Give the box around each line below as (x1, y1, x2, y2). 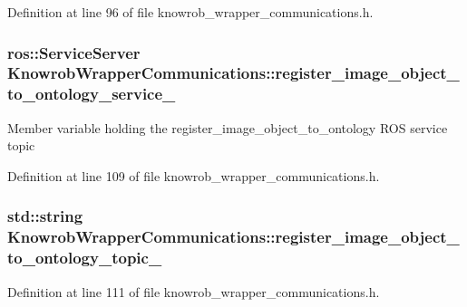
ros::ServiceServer (7, 41, 141, 63)
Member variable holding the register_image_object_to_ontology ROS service (7, 118, 448, 137)
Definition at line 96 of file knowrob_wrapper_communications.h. (7, 3, 374, 21)
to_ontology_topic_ (7, 246, 162, 269)
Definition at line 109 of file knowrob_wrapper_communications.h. (7, 166, 380, 185)
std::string (7, 205, 83, 227)
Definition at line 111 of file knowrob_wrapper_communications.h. (7, 282, 380, 301)
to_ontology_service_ (7, 82, 176, 105)
